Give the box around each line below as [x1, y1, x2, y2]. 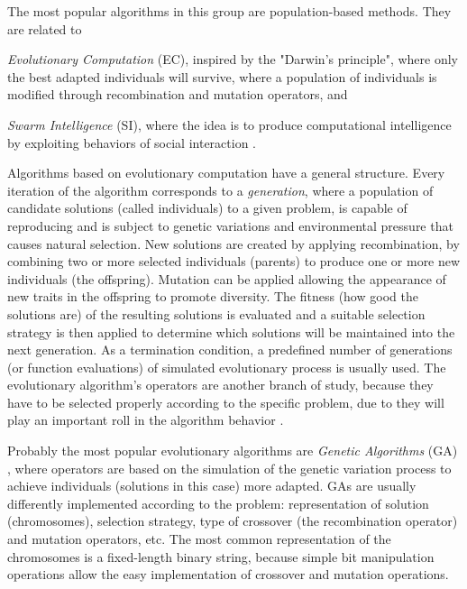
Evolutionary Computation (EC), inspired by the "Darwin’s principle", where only [7, 50, 458, 69]
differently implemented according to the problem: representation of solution [7, 493, 429, 512]
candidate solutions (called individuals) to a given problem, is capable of [7, 198, 407, 217]
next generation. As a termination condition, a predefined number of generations [7, 340, 453, 359]
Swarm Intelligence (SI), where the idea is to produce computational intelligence [7, 115, 452, 133]
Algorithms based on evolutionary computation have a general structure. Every [7, 163, 445, 182]
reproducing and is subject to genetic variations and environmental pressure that [7, 216, 453, 235]
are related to [7, 19, 82, 38]
